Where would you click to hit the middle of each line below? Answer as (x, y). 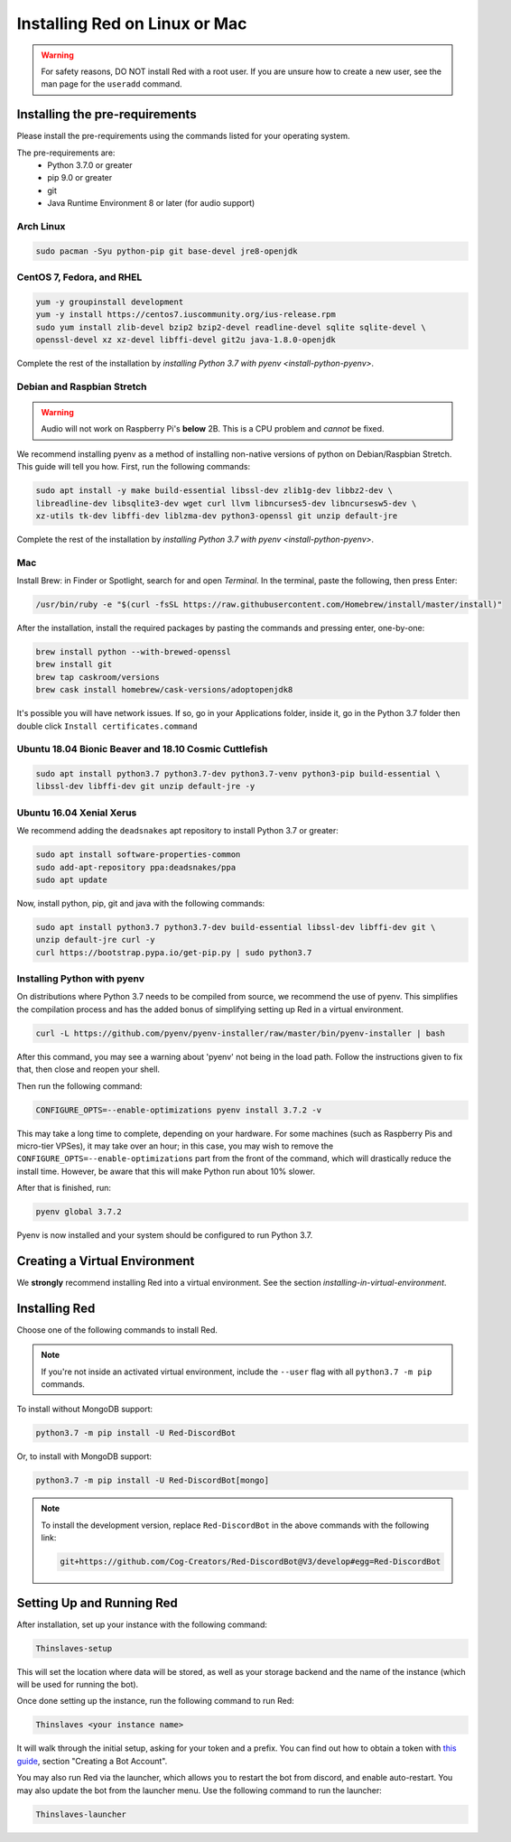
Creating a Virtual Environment (106, 1261)
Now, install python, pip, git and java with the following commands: (141, 903)
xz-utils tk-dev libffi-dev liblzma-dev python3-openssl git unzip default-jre (217, 516)
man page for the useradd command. (111, 84)
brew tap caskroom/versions (98, 677)
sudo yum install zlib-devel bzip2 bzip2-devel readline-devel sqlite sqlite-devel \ (231, 327)
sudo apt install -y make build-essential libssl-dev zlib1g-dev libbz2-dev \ (214, 491)
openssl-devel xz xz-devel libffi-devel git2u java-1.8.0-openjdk (186, 340)
